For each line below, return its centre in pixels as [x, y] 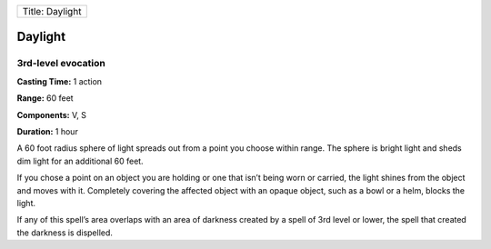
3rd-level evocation [61, 64]
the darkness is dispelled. [65, 233]
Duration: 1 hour [48, 131]
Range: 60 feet [45, 98]
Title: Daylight [52, 11]
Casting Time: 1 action [60, 81]
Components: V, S [51, 115]
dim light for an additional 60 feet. [80, 161]
